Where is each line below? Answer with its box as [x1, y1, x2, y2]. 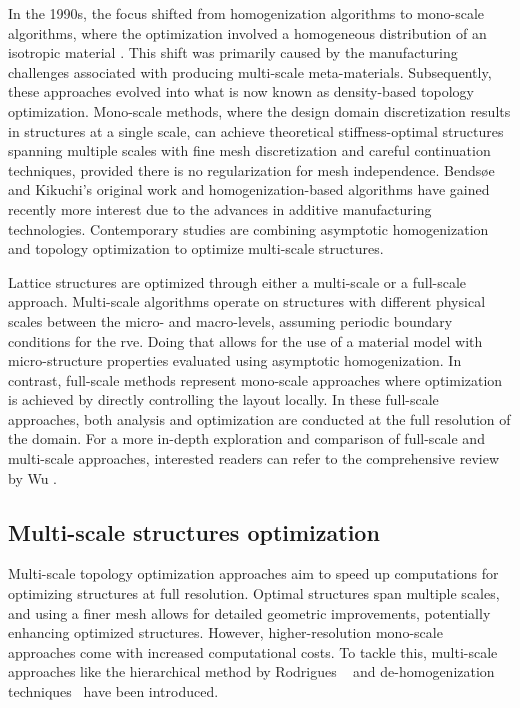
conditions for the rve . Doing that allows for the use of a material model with [8, 330, 483, 351]
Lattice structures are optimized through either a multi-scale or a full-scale [8, 271, 467, 292]
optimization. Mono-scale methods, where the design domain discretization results [8, 100, 511, 121]
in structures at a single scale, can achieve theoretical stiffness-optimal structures [8, 120, 504, 141]
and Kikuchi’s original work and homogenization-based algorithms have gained [8, 179, 490, 200]
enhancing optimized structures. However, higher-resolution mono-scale [8, 622, 443, 643]
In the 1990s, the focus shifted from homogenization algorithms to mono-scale [8, 3, 485, 23]
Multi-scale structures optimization [8, 516, 380, 547]
